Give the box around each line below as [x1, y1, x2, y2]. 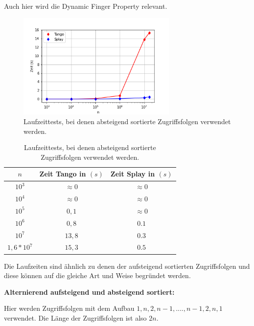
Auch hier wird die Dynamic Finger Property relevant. [4, 1, 167, 11]
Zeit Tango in [39, 169, 86, 179]
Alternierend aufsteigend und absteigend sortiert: [4, 286, 175, 297]
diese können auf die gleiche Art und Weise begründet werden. [4, 270, 191, 281]
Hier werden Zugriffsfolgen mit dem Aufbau [4, 303, 135, 313]
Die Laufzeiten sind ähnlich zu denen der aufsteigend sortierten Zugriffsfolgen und [4, 261, 250, 271]
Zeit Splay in [110, 169, 155, 179]
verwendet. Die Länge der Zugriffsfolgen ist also [4, 312, 147, 323]
